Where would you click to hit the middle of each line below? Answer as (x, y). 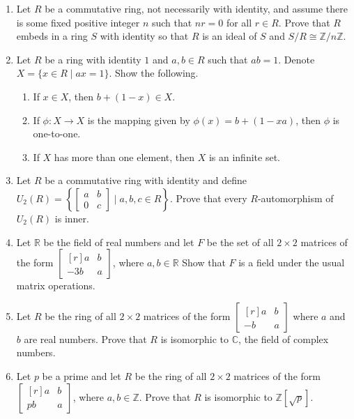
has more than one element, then (124, 157)
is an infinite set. (244, 157)
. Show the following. (154, 73)
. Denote (297, 59)
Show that (204, 262)
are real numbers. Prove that (85, 338)
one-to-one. (57, 134)
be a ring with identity (93, 59)
